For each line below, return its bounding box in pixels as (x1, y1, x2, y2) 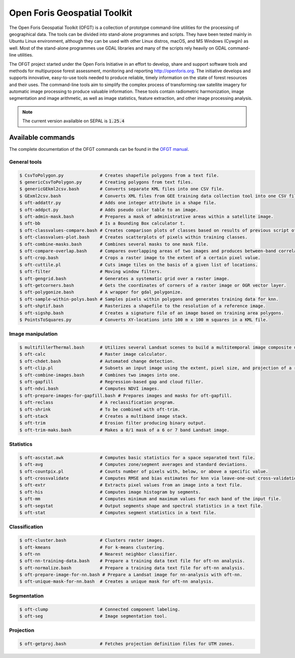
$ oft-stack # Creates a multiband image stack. (19, 413, 188, 419)
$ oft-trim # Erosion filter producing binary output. (19, 420, 206, 426)
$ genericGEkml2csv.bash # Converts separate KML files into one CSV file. (19, 186, 225, 192)
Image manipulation (9, 331, 58, 338)
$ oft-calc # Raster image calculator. (19, 351, 168, 357)
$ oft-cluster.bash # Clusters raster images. (19, 538, 165, 543)
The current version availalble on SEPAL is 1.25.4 (22, 118, 125, 124)
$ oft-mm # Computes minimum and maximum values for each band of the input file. (19, 496, 281, 502)
